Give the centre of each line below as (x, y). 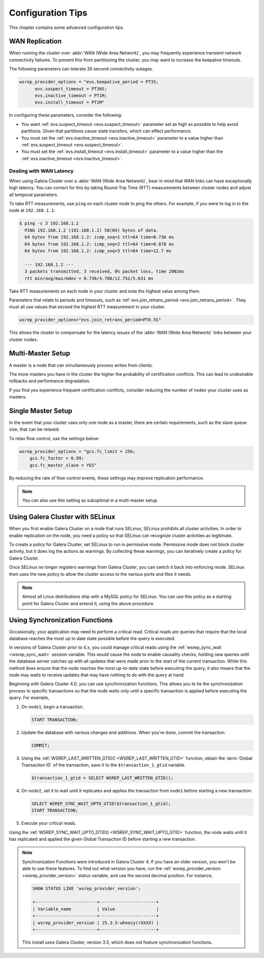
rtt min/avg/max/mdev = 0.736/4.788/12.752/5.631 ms (89, 278)
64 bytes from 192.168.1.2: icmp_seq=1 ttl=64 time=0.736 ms (99, 237)
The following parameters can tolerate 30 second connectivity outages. (81, 69)
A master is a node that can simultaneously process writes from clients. (81, 365)
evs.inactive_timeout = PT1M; (71, 96)
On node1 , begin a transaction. (53, 707)
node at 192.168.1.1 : (32, 210)
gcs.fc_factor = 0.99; (57, 458)
